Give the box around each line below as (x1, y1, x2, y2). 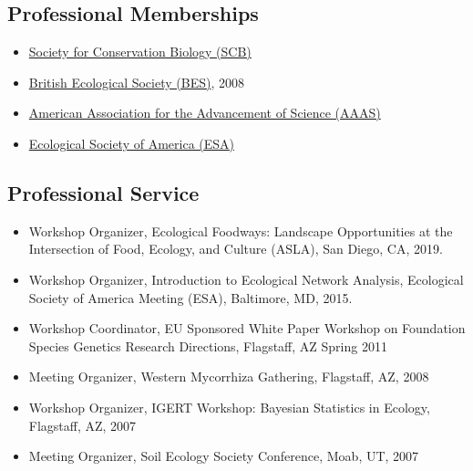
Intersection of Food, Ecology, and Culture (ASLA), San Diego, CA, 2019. (28, 239, 443, 258)
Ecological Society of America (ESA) (28, 133, 234, 152)
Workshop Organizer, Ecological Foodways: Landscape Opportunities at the (28, 221, 453, 240)
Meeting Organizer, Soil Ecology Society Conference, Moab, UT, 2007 (28, 446, 419, 466)
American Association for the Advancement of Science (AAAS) (28, 103, 381, 122)
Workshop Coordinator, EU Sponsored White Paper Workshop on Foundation (28, 319, 466, 338)
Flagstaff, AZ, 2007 (28, 415, 137, 434)
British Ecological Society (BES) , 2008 (28, 72, 244, 91)
